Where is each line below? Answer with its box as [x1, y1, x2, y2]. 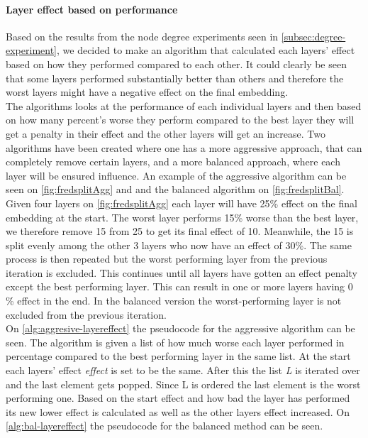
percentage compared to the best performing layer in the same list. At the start [6, 349, 351, 363]
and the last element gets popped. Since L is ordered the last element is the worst [6, 376, 361, 391]
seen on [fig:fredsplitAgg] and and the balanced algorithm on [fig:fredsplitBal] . [6, 182, 345, 197]
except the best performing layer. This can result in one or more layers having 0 [6, 279, 353, 294]
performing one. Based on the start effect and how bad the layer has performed [6, 390, 350, 405]
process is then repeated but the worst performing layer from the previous [6, 251, 328, 266]
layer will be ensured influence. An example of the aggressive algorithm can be [6, 168, 347, 182]
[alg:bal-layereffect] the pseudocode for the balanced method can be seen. [6, 418, 323, 433]
